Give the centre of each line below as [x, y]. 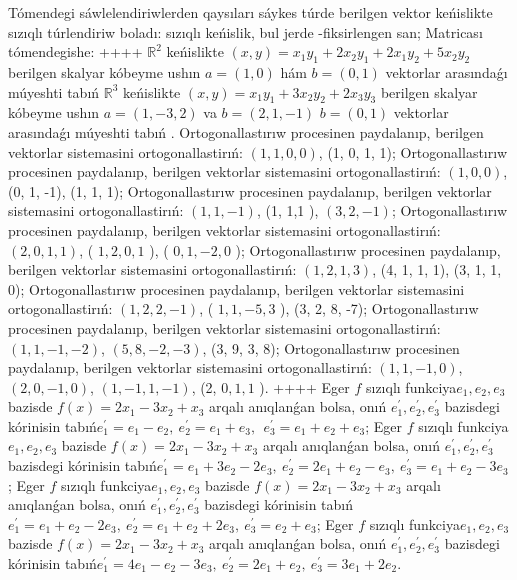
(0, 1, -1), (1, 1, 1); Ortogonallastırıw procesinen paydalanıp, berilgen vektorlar [250, 190]
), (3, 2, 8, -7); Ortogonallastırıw [379, 308]
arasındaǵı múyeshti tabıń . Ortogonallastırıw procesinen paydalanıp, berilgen [246, 131]
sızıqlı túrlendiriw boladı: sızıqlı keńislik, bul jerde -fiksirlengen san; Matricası [245, 31]
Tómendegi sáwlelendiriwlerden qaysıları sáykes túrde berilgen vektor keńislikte [250, 12]
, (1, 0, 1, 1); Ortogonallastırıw [413, 151]
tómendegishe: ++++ [75, 51]
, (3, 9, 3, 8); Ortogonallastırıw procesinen [331, 347]
